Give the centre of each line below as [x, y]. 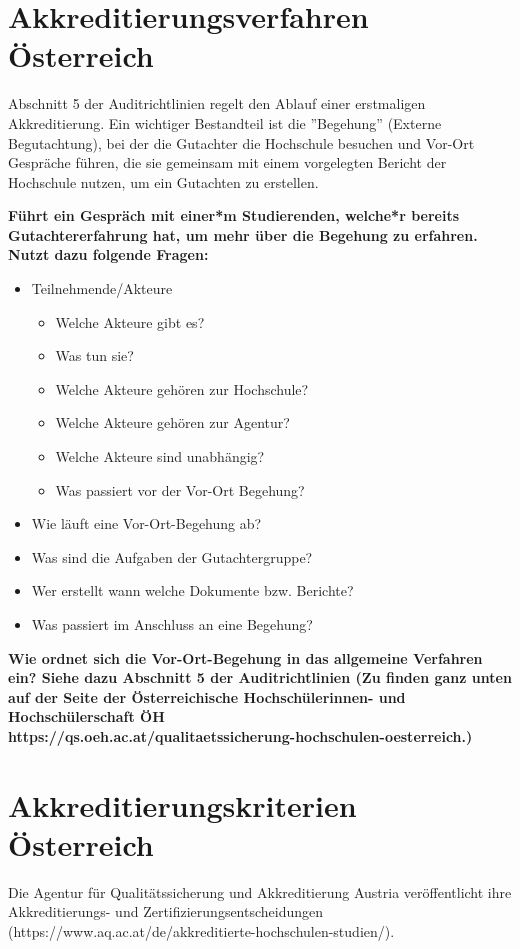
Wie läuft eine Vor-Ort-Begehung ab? [146, 523]
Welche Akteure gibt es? [130, 321]
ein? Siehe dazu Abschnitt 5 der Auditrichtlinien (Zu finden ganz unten [260, 677]
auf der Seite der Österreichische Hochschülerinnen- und [207, 696]
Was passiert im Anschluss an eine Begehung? [172, 624]
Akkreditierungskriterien [182, 804]
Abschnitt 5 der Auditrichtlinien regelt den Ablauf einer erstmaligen [217, 103]
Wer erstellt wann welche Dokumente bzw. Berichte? [192, 590]
